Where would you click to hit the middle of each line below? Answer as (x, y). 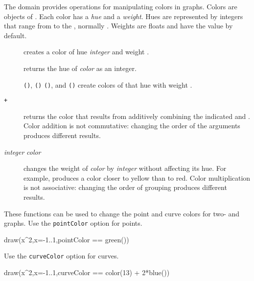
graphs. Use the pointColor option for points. (73, 223)
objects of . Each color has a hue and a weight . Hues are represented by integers (124, 16)
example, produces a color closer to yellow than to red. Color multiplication (137, 177)
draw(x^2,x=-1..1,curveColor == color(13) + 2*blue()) (87, 272)
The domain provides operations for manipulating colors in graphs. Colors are (121, 6)
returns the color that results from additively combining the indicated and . (137, 116)
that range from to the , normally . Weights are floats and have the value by (118, 26)
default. (15, 35)
